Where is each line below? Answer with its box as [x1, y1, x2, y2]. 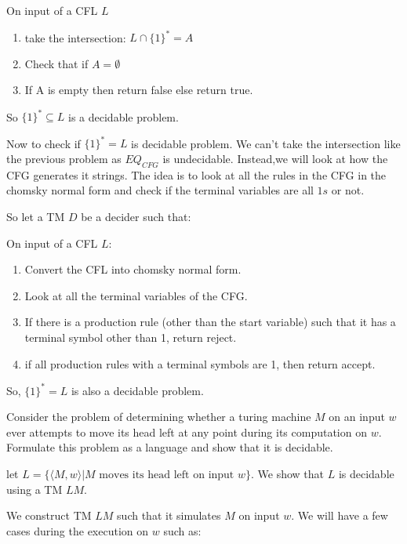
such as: [163, 522, 202, 539]
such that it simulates [117, 507, 221, 524]
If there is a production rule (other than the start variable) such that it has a [24, 314, 396, 330]
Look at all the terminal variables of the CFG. [24, 287, 248, 303]
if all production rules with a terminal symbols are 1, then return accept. [24, 355, 376, 372]
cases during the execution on [6, 522, 149, 539]
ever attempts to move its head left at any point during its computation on [6, 423, 367, 440]
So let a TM [6, 209, 65, 225]
